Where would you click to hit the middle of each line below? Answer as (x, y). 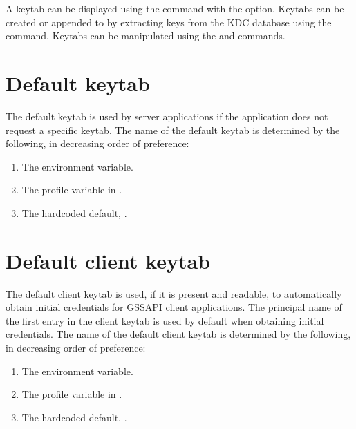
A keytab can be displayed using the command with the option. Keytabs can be (175, 8)
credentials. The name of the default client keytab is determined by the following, (178, 334)
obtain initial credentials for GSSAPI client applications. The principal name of (174, 307)
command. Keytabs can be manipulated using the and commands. (146, 36)
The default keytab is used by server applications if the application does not (167, 116)
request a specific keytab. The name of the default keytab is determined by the (173, 130)
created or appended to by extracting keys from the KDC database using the (169, 22)
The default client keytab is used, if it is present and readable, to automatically (174, 293)
